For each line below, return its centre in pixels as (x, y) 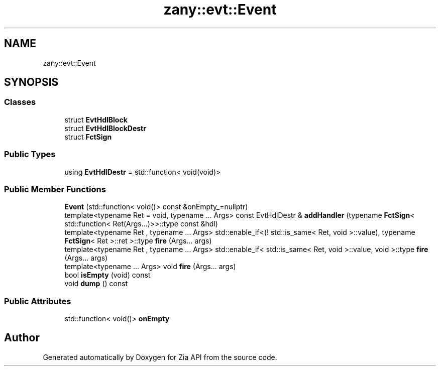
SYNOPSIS (31, 82)
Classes (20, 102)
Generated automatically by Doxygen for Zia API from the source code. (160, 357)
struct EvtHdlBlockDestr (105, 128)
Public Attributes (38, 301)
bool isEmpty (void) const (107, 275)
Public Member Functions (55, 189)
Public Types (30, 154)
